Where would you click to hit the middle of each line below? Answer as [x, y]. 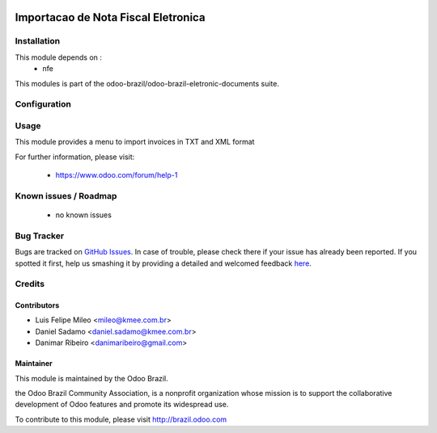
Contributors [37, 305]
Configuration [43, 104]
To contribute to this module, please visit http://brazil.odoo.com [121, 419]
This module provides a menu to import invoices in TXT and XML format [135, 142]
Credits [30, 284]
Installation [38, 41]
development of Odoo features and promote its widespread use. [122, 405]
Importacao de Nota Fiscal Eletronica [110, 17]
